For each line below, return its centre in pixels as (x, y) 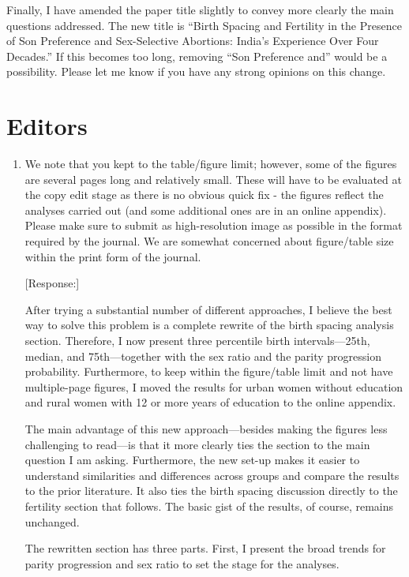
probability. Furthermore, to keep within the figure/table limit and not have (209, 371)
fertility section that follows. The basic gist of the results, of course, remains (209, 506)
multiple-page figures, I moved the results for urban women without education (214, 386)
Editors (47, 126)
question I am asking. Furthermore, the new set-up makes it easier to (192, 460)
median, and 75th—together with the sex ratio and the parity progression (203, 356)
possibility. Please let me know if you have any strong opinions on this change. (196, 71)
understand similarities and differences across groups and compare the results (212, 475)
